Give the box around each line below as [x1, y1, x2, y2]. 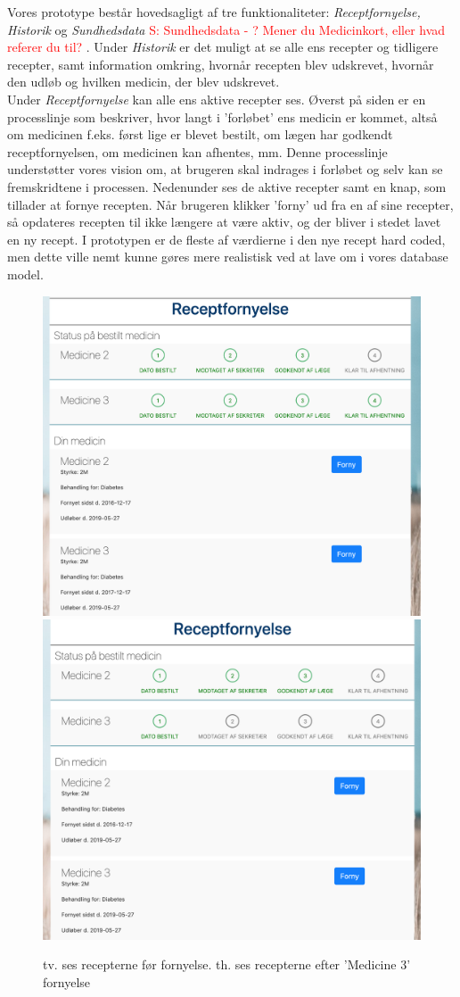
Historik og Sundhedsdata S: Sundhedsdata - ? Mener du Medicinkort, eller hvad [7, 20, 446, 38]
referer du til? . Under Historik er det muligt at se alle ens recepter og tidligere [7, 37, 439, 56]
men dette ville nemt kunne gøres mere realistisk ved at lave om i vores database [7, 247, 448, 266]
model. [7, 264, 44, 283]
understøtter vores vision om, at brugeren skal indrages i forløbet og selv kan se [7, 160, 443, 179]
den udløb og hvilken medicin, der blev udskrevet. [7, 72, 280, 91]
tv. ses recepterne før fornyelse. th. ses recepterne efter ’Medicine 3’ [43, 955, 411, 974]
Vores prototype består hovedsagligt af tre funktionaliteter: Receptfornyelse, [7, 3, 421, 21]
